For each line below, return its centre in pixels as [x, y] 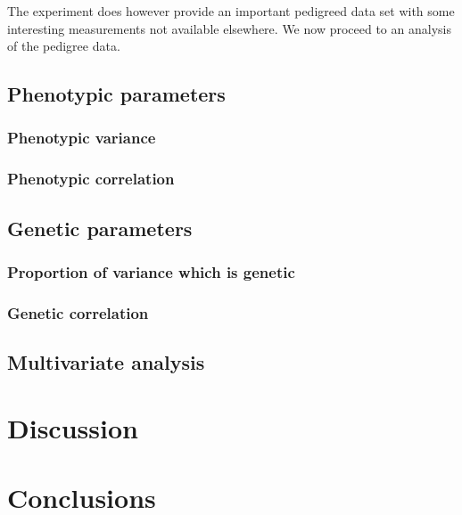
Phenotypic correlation [91, 179]
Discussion [73, 427]
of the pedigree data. [64, 46]
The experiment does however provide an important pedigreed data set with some [231, 11]
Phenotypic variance [82, 138]
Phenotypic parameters [116, 94]
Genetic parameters [100, 228]
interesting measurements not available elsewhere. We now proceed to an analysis [229, 28]
